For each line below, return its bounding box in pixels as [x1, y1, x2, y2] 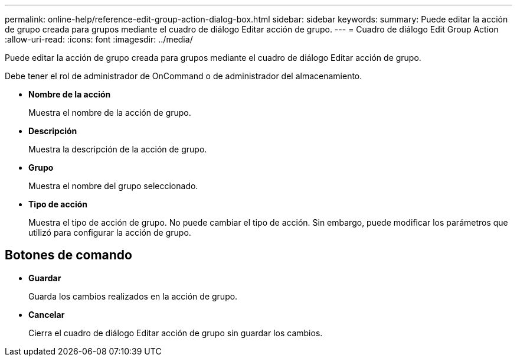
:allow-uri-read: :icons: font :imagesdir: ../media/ [5, 34, 193, 44]
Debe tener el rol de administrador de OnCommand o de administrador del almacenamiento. [5, 71, 362, 81]
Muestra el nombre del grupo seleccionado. [28, 181, 198, 191]
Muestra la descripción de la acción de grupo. [28, 144, 207, 154]
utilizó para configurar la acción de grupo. [28, 227, 191, 238]
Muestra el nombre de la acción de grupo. [28, 108, 191, 118]
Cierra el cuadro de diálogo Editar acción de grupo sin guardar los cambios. [28, 327, 323, 338]
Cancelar [28, 309, 65, 320]
